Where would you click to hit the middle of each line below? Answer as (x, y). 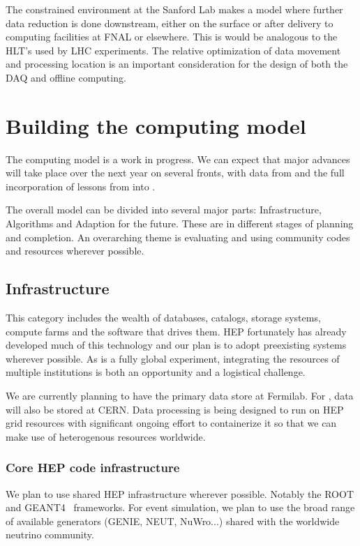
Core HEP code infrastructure (93, 468)
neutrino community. (50, 534)
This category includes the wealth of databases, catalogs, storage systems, (163, 318)
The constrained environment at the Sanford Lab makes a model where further (174, 9)
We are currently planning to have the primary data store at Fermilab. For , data (180, 396)
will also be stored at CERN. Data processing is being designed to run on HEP (175, 409)
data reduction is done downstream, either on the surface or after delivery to (170, 23)
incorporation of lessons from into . (81, 186)
